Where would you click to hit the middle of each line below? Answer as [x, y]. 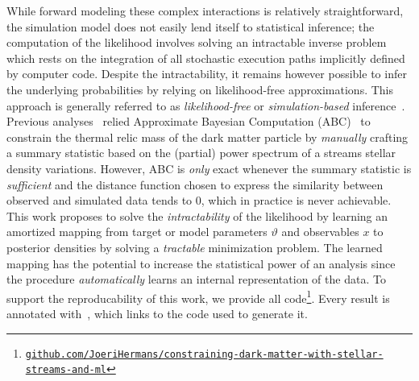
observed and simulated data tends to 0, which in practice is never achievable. [199, 200]
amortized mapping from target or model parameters [137, 232]
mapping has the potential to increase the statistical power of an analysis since [201, 263]
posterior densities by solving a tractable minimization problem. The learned [195, 247]
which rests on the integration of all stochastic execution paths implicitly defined [206, 58]
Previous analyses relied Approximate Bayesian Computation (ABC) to [189, 121]
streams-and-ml [66, 370]
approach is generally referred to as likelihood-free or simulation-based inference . [206, 105]
